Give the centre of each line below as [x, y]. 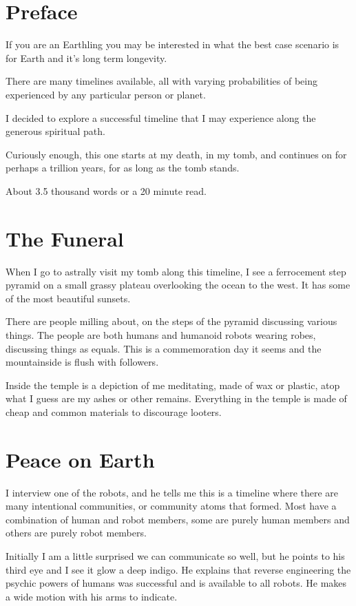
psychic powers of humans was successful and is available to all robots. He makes [176, 583]
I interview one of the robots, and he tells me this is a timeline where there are [172, 492]
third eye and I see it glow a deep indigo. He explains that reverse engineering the [178, 569]
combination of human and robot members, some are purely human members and [178, 519]
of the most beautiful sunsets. [68, 298]
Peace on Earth [80, 459]
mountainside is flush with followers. [82, 362]
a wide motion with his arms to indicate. [92, 596]
